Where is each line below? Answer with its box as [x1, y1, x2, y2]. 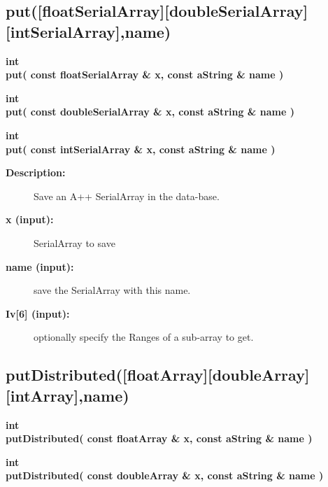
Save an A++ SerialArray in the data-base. [34, 188, 220, 203]
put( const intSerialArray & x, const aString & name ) [6, 141, 276, 156]
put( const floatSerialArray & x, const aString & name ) [6, 67, 284, 82]
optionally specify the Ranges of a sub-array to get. [34, 330, 254, 344]
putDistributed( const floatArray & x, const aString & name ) [6, 431, 313, 446]
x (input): [6, 212, 54, 227]
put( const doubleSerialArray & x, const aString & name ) [6, 104, 294, 119]
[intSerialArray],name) [6, 20, 171, 42]
